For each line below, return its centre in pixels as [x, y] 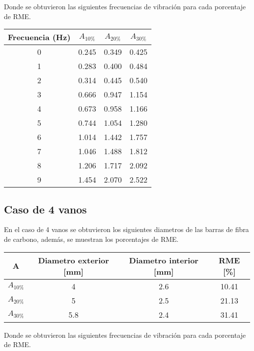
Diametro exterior [74, 260]
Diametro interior [164, 260]
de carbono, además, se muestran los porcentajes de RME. [91, 239]
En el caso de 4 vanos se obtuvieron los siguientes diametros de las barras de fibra [127, 229]
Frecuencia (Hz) [39, 37]
